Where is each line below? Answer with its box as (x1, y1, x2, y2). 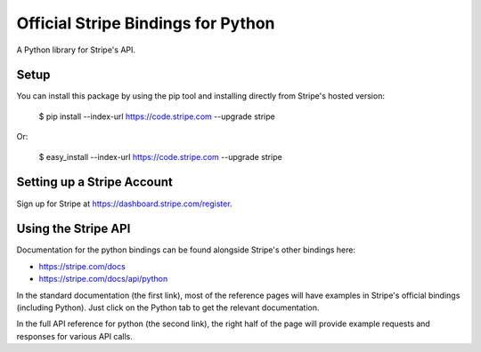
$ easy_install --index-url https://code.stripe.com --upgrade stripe (38, 151, 282, 162)
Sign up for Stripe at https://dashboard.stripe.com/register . (16, 198, 232, 209)
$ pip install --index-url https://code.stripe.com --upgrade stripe (38, 111, 275, 122)
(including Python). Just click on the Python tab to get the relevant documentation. (16, 302, 320, 313)
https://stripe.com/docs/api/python (38, 274, 168, 284)
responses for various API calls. (16, 331, 134, 341)
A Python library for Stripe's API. (16, 44, 136, 55)
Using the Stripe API (16, 221, 131, 236)
